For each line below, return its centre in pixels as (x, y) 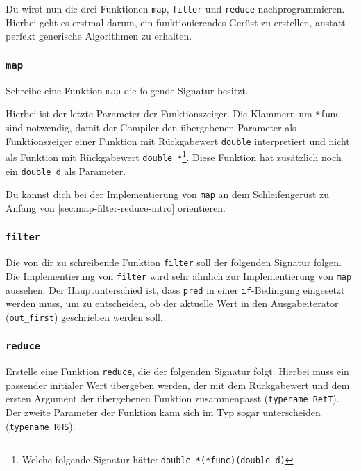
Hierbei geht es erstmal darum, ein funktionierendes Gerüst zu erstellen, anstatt (176, 22)
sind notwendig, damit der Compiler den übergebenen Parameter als (151, 127)
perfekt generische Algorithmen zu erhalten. (99, 36)
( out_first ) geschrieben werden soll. (84, 316)
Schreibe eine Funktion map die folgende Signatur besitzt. (127, 90)
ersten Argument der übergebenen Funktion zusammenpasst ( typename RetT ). (173, 398)
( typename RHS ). (41, 425)
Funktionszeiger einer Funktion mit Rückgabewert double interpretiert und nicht (178, 141)
